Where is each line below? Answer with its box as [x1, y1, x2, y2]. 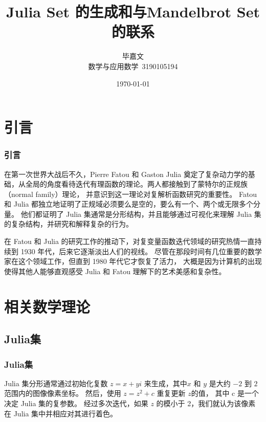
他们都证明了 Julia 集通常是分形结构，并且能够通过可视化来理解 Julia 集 [20, 208, 261, 219]
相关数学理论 [4, 296, 91, 317]
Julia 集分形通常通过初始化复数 [4, 377, 108, 388]
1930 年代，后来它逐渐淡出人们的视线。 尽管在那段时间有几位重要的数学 [20, 246, 262, 256]
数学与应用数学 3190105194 [88, 60, 178, 71]
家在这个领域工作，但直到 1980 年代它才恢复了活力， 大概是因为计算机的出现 [4, 256, 262, 266]
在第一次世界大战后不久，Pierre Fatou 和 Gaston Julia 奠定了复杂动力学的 [4, 168, 248, 179]
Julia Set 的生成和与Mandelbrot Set [6, 1, 260, 22]
